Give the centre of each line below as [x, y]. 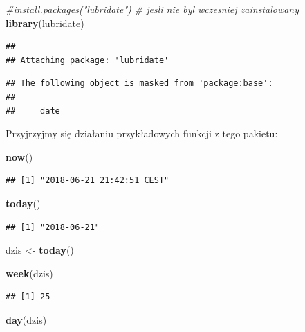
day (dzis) [26, 319]
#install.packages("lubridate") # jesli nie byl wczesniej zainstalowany [152, 9]
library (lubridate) [45, 23]
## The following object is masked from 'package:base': [139, 84]
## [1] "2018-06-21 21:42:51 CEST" [87, 181]
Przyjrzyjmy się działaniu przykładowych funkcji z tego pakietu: [142, 133]
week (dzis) [29, 273]
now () [19, 156]
